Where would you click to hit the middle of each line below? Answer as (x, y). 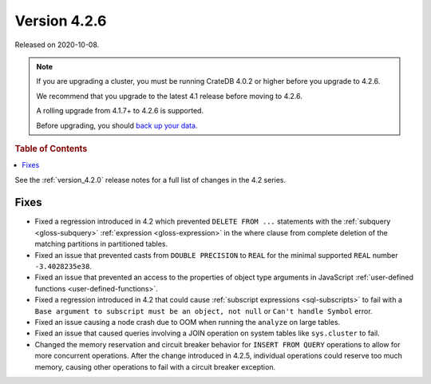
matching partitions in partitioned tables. (101, 244)
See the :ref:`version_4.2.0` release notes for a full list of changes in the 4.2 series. (150, 180)
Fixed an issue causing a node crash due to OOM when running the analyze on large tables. (188, 322)
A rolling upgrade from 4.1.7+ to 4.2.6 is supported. (120, 111)
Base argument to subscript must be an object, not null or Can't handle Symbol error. (204, 311)
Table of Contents (51, 148)
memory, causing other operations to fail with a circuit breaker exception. (155, 366)
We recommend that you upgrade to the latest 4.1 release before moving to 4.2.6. (170, 96)
